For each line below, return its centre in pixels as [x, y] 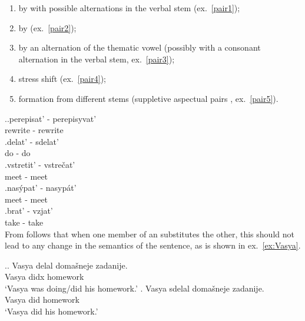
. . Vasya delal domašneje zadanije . [66, 265]
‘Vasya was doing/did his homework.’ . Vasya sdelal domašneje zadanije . [135, 288]
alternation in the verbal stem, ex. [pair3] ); [97, 59]
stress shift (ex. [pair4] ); [62, 79]
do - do [18, 153]
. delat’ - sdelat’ [32, 141]
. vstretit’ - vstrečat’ [40, 164]
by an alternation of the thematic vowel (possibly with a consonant [140, 47]
